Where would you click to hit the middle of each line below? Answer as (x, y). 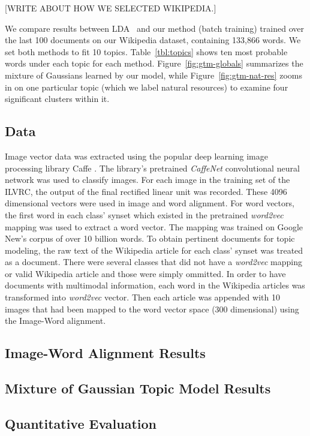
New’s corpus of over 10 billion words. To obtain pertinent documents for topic (150, 238)
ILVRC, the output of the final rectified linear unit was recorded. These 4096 (146, 191)
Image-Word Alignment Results (105, 353)
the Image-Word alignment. (55, 321)
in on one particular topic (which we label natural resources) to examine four (147, 87)
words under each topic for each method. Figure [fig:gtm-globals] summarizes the (154, 63)
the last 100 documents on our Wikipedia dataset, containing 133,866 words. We (153, 40)
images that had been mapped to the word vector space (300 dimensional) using (152, 309)
